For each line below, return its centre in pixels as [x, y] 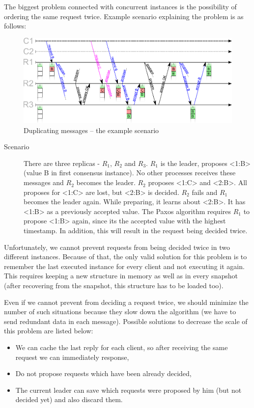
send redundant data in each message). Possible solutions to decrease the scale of [126, 321]
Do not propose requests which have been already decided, [103, 373]
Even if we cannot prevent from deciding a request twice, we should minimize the [126, 302]
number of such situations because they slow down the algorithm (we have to [120, 312]
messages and [44, 182]
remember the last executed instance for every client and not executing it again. [124, 266]
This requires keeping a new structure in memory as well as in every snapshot [121, 276]
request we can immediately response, [72, 357]
